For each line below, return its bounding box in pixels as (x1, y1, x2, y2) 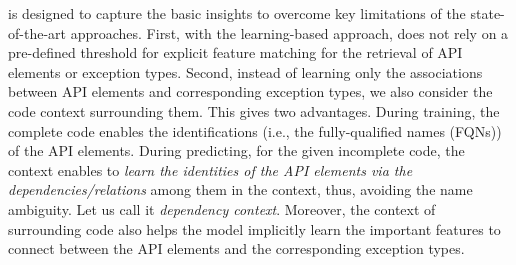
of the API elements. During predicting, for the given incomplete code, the (8, 140, 465, 161)
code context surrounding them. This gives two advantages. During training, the (8, 100, 500, 121)
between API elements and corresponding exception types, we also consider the (8, 81, 493, 102)
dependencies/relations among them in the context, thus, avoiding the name (8, 179, 473, 200)
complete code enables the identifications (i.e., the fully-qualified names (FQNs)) (8, 120, 502, 141)
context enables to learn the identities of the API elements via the (8, 159, 413, 180)
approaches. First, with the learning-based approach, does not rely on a (70, 22, 509, 43)
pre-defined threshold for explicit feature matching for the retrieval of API (8, 42, 463, 63)
